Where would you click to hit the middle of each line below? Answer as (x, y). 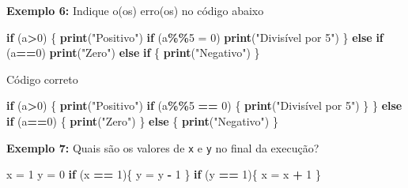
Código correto (42, 79)
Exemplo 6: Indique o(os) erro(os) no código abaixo (135, 10)
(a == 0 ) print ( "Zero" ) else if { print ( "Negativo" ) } (133, 53)
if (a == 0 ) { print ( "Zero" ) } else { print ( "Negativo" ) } (142, 120)
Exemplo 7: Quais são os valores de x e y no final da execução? (163, 147)
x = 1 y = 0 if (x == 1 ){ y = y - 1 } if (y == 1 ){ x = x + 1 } (164, 174)
